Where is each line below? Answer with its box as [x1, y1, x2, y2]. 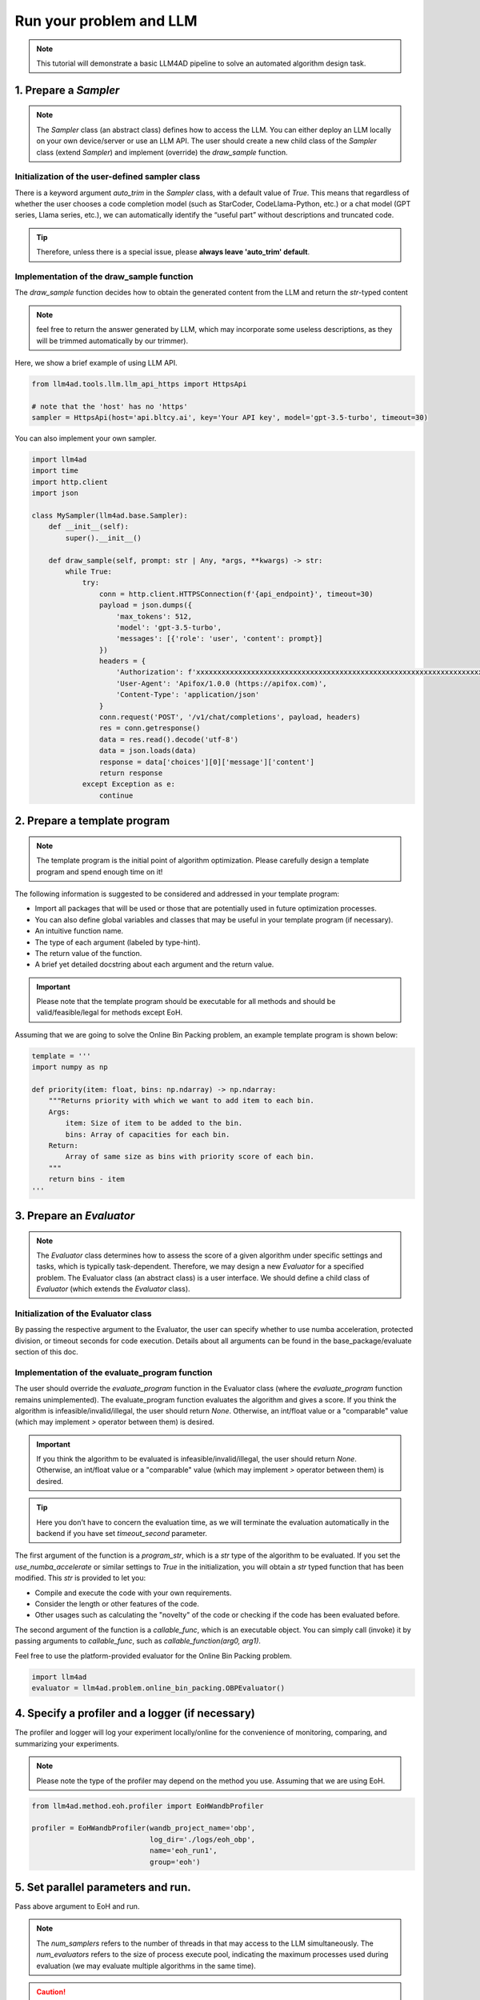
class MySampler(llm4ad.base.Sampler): [31, 511, 188, 520]
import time [31, 466, 79, 475]
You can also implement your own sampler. [14, 434, 157, 443]
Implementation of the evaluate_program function [14, 1366, 213, 1378]
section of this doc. [14, 1347, 79, 1356]
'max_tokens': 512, [116, 612, 192, 621]
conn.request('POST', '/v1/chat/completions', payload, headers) [98, 713, 362, 722]
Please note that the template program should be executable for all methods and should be [36, 997, 336, 1006]
